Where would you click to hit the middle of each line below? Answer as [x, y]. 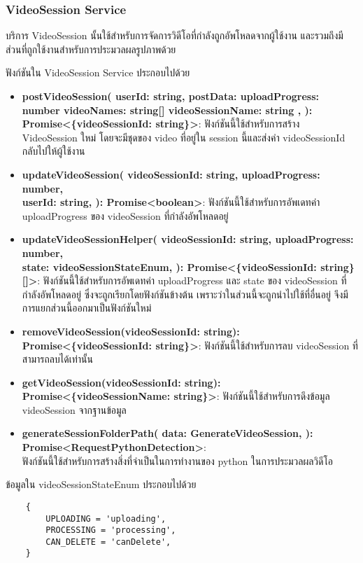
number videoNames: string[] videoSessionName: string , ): [167, 110]
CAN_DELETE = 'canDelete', [108, 542]
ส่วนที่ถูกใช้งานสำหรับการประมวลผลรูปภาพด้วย [91, 49]
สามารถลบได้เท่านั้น [57, 359]
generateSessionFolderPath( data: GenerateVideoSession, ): [168, 433]
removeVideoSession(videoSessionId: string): [131, 331]
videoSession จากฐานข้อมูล [74, 409]
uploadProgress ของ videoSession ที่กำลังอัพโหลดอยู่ [125, 215]
